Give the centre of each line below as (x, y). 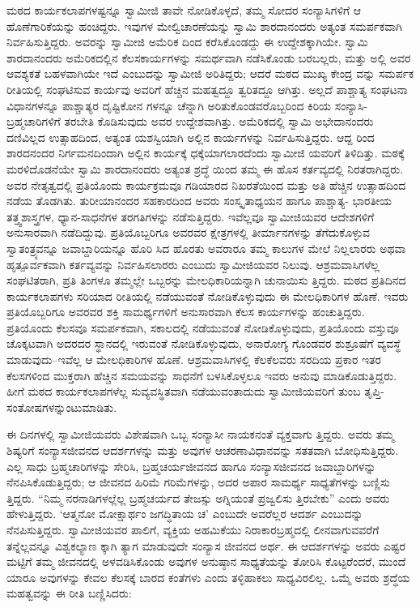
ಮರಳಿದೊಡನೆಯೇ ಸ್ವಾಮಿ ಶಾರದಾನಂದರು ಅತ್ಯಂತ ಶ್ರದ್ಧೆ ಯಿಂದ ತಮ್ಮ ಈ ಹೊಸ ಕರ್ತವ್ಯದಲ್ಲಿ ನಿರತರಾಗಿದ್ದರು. (205, 168)
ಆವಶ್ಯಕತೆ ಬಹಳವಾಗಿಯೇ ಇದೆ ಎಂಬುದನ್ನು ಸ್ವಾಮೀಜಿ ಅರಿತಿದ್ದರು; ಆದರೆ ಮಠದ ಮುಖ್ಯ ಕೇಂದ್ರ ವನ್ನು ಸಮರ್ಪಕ (210, 73)
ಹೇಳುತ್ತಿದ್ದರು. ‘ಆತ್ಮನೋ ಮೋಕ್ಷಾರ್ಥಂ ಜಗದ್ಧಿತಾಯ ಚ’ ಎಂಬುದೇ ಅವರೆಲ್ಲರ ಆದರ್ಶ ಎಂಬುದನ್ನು (185, 514)
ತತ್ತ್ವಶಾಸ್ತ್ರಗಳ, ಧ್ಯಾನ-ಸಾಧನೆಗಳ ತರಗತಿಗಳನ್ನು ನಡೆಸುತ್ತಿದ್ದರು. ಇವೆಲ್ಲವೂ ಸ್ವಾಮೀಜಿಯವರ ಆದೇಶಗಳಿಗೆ (191, 216)
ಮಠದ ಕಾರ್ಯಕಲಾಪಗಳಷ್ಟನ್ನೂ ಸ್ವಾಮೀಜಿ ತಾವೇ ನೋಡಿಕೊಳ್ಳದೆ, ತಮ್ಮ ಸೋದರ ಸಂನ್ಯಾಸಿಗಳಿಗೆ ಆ (184, 10)
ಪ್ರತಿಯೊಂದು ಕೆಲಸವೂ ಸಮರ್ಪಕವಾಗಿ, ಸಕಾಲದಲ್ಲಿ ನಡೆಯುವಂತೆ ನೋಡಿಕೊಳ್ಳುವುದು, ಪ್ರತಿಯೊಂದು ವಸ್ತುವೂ (203, 327)
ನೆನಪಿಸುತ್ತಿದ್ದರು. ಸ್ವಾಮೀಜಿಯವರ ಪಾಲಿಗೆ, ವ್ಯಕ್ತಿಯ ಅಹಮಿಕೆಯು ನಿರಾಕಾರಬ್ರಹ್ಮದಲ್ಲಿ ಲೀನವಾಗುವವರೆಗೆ (193, 529)
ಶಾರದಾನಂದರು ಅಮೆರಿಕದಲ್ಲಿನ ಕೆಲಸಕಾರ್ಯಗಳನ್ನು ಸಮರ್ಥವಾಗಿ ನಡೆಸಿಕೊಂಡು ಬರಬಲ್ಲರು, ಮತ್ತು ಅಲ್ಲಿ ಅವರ (209, 57)
